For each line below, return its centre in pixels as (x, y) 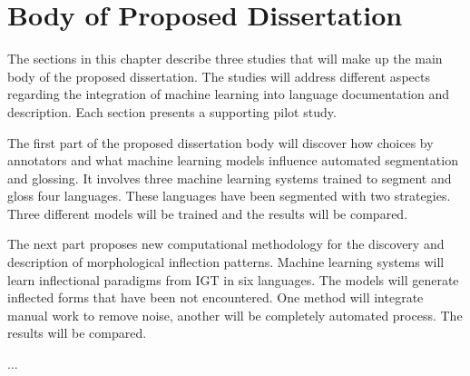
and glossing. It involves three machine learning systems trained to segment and (230, 178)
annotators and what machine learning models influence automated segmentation (233, 160)
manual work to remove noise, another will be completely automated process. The (235, 315)
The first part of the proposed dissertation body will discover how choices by (220, 142)
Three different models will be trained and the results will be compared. (208, 213)
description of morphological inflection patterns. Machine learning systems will (226, 262)
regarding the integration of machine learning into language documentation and (229, 94)
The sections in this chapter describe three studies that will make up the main (225, 59)
